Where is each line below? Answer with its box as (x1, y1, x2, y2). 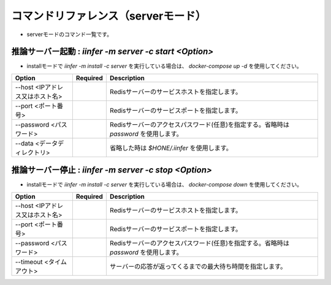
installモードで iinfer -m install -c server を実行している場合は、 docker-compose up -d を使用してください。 (26, 62, 303, 70)
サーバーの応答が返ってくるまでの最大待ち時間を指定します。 (109, 262, 287, 270)
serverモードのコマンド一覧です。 (26, 31, 113, 38)
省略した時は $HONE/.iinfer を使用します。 (109, 144, 232, 152)
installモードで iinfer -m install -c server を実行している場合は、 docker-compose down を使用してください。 (26, 181, 303, 188)
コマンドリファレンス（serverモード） (11, 9, 207, 23)
